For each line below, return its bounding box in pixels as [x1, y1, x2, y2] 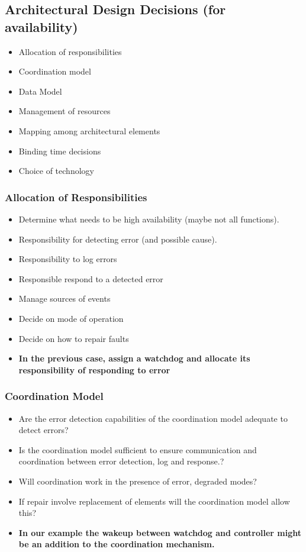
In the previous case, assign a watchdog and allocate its [18, 352, 250, 364]
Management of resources [18, 105, 111, 117]
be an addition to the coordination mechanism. [18, 538, 215, 550]
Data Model [18, 85, 62, 97]
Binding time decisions [18, 144, 101, 157]
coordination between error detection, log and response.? [18, 455, 224, 467]
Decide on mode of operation [18, 312, 124, 324]
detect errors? [18, 424, 69, 436]
